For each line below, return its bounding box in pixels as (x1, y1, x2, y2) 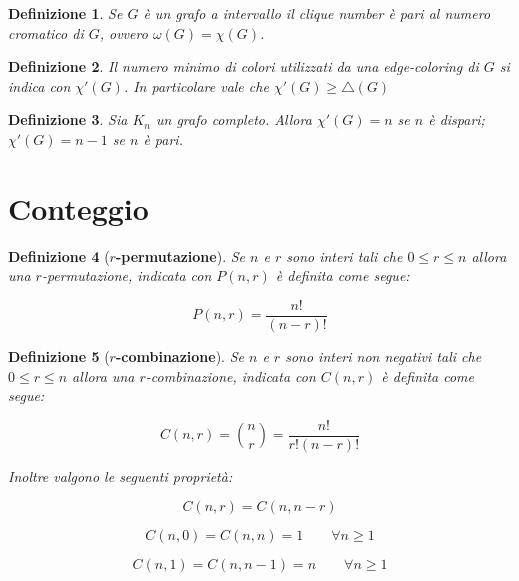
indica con (8, 75, 71, 96)
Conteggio (8, 187, 149, 228)
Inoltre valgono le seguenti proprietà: (8, 465, 233, 486)
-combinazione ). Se (115, 345, 244, 366)
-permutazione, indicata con (41, 265, 212, 286)
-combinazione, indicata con (145, 365, 316, 386)
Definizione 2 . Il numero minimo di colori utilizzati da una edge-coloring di (8, 56, 479, 77)
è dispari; (428, 109, 485, 130)
